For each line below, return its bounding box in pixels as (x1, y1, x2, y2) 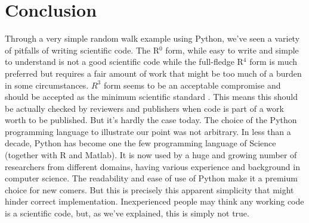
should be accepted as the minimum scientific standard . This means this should (5, 90, 298, 103)
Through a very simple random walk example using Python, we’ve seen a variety (5, 32, 300, 45)
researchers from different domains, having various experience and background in (5, 160, 300, 172)
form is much (249, 55, 298, 68)
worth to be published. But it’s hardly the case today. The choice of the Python (5, 114, 297, 126)
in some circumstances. (5, 78, 89, 91)
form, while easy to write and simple (165, 43, 299, 56)
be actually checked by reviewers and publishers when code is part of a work (5, 102, 284, 114)
